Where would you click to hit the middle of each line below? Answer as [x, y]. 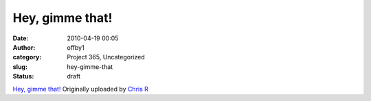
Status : [23, 76]
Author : [24, 47]
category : [27, 57]
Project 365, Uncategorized [106, 57]
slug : [20, 67]
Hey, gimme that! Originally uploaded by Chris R [81, 89]
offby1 [76, 47]
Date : [21, 38]
